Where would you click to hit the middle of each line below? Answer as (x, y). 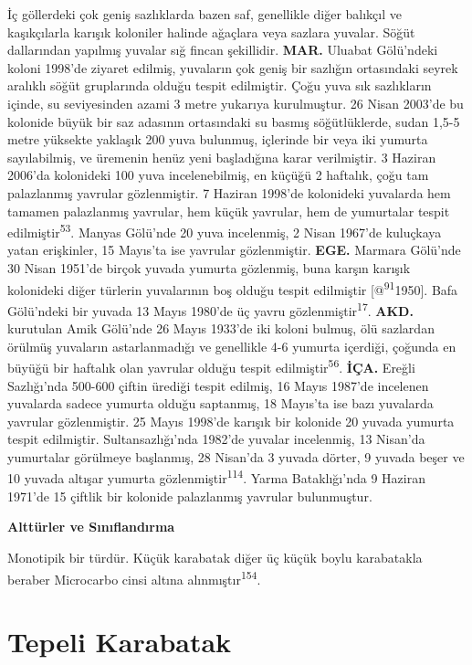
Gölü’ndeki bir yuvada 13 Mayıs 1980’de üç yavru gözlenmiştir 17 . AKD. (210, 309)
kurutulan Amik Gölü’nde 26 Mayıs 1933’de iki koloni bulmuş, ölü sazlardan (221, 328)
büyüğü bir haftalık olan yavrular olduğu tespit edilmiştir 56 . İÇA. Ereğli (211, 366)
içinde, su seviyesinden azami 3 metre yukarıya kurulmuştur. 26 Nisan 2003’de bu (236, 103)
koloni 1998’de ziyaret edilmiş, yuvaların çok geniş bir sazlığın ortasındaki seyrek (233, 67)
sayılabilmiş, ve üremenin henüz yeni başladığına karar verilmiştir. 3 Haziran (222, 157)
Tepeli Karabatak (120, 641)
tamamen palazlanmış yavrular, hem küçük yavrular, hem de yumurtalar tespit (229, 211)
